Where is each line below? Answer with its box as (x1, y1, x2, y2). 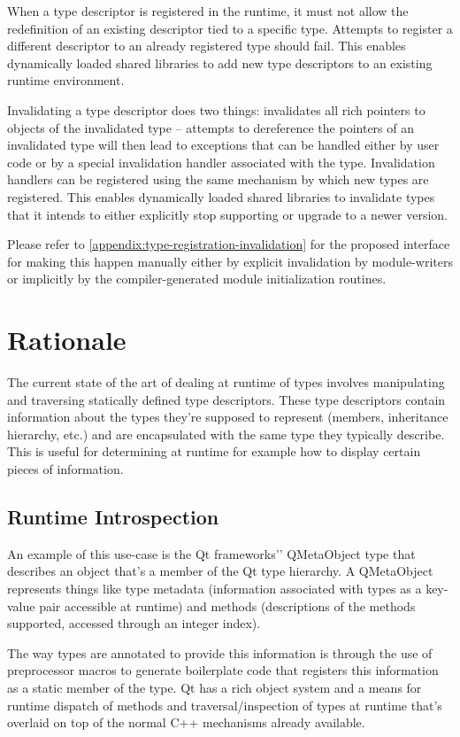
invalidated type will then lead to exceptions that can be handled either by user (7, 136, 440, 154)
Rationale (7, 322, 126, 358)
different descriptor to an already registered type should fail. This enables (7, 36, 406, 55)
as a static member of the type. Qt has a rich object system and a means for (7, 678, 422, 696)
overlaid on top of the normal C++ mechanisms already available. (7, 713, 365, 732)
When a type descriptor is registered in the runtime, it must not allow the (7, 2, 409, 19)
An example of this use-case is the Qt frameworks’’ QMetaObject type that (7, 544, 416, 562)
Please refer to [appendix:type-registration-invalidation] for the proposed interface (7, 235, 450, 253)
